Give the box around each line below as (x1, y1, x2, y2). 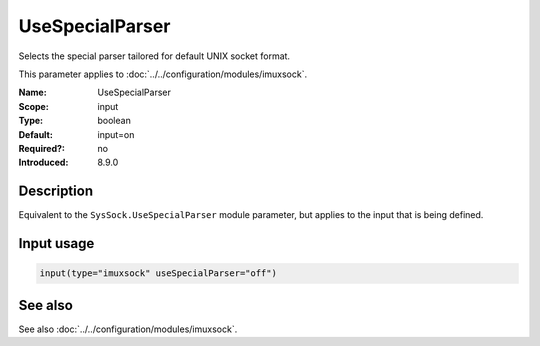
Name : (18, 86, 47, 99)
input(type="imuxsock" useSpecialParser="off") (39, 268, 277, 279)
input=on (97, 128, 135, 140)
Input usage (18, 235, 95, 252)
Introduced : (18, 156, 69, 169)
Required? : (18, 142, 65, 154)
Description (18, 183, 94, 200)
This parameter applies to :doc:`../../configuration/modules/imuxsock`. (18, 68, 308, 80)
